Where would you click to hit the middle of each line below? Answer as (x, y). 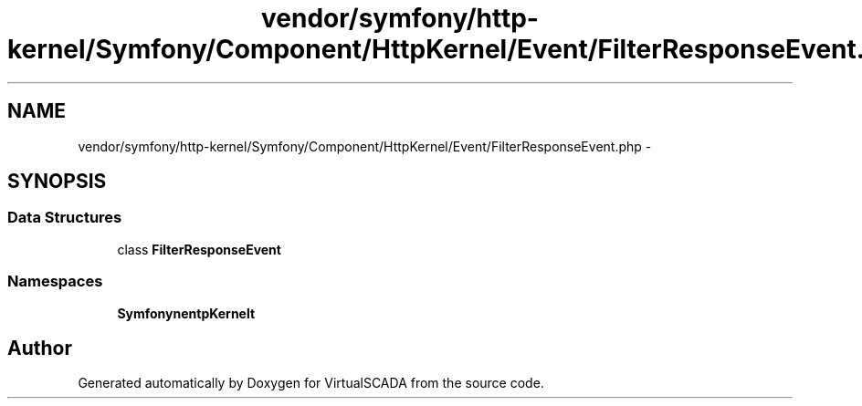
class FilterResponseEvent (199, 249)
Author (40, 348)
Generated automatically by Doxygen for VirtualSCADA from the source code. (311, 383)
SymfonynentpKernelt (186, 313)
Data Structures (65, 218)
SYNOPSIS (57, 182)
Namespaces (55, 281)
